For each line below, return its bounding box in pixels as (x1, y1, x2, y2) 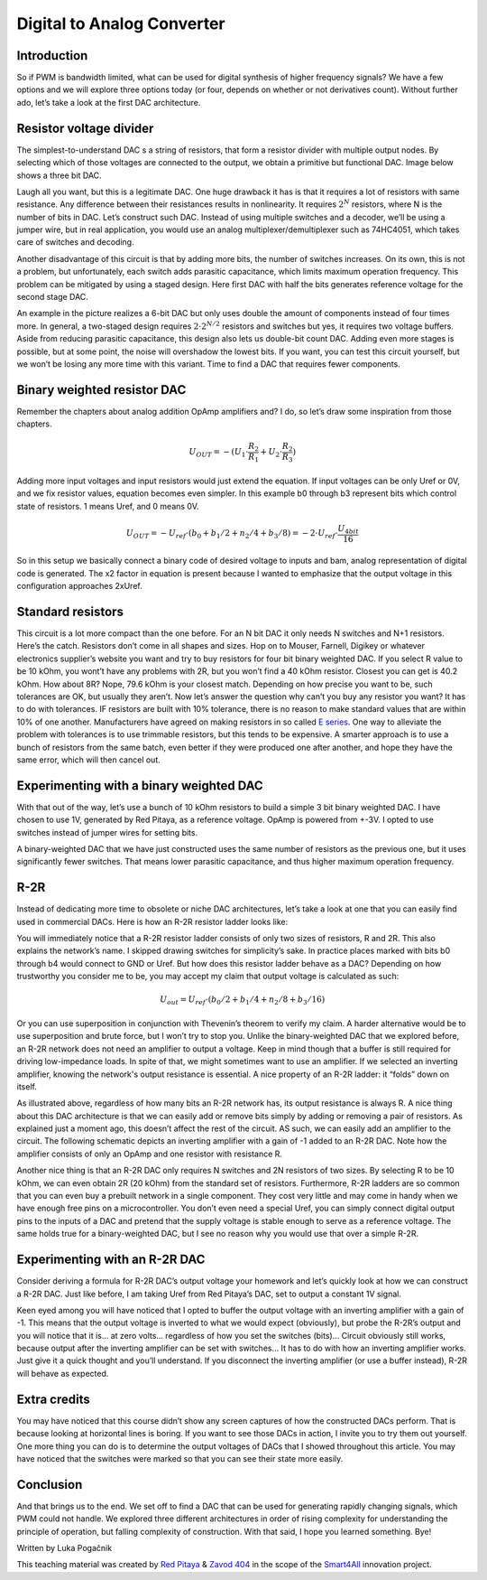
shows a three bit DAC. (16, 170, 103, 181)
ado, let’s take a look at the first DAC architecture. (16, 97, 201, 108)
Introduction (16, 48, 88, 63)
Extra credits (16, 1391, 90, 1407)
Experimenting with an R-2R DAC (16, 1252, 206, 1267)
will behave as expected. (16, 1368, 109, 1379)
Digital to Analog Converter (16, 14, 225, 33)
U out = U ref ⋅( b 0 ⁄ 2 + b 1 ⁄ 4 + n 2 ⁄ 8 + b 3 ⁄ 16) (159, 995, 326, 1007)
